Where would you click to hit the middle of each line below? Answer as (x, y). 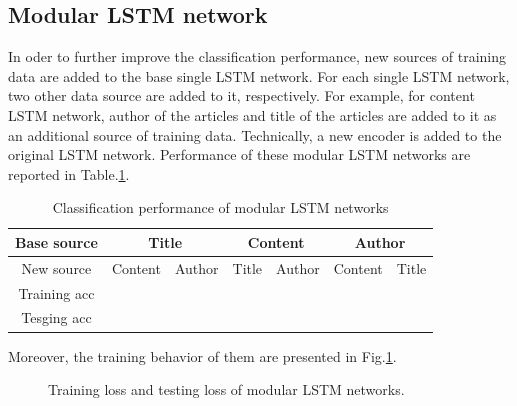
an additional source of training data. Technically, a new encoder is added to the (255, 134)
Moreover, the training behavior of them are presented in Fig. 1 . (202, 355)
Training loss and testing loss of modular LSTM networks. (226, 389)
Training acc (56, 292)
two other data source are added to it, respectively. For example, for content (241, 95)
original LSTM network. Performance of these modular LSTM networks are (239, 154)
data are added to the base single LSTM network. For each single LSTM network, (259, 75)
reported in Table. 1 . (69, 173)
